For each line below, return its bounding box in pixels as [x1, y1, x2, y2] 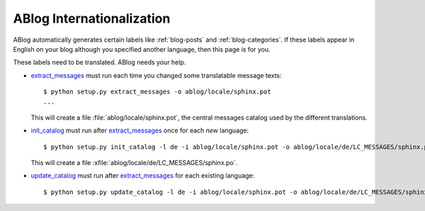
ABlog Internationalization [13, 11, 171, 26]
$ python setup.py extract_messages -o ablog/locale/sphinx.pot [43, 88, 272, 96]
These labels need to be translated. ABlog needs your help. [13, 58, 186, 67]
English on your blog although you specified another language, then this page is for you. [13, 45, 271, 53]
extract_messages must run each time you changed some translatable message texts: [30, 71, 283, 79]
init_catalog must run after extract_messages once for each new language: [30, 126, 249, 135]
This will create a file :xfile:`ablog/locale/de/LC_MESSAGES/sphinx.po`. [30, 159, 238, 167]
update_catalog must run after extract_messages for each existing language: [30, 171, 255, 180]
